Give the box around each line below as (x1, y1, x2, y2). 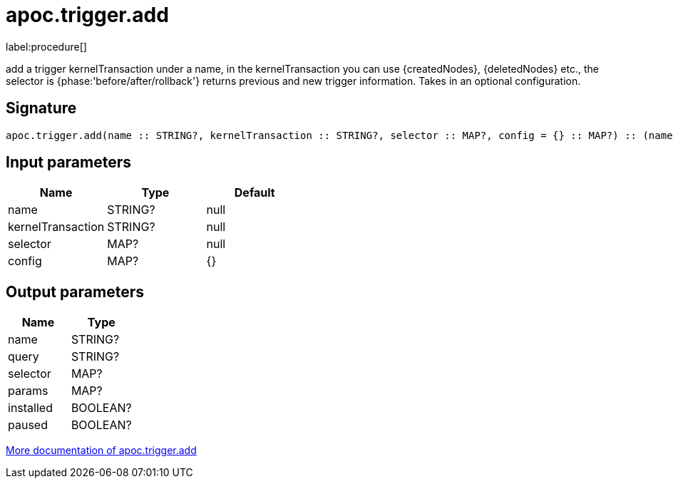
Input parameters (6, 153, 132, 172)
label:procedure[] (6, 40, 87, 53)
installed (8, 401, 53, 416)
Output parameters (6, 282, 144, 301)
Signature (6, 99, 77, 118)
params (8, 383, 48, 398)
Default (234, 185, 275, 200)
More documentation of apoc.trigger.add (6, 444, 197, 457)
